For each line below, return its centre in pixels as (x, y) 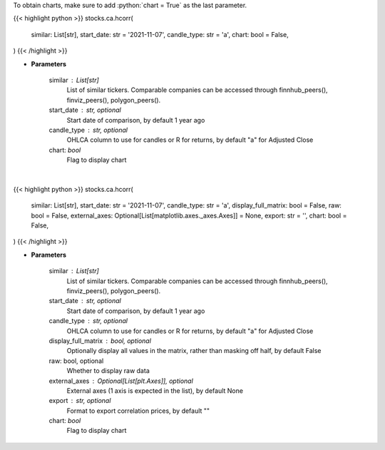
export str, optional (80, 401)
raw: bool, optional (76, 361)
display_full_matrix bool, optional (100, 341)
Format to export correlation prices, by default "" (138, 411)
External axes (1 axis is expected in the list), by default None (155, 390)
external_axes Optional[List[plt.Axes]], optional (121, 381)
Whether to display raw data (108, 371)
